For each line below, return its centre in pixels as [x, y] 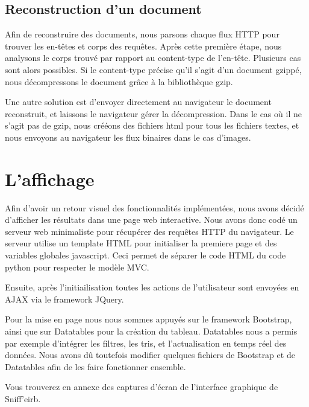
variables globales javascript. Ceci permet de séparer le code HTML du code [145, 255]
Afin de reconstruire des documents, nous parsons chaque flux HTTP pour [142, 34]
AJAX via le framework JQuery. [64, 299]
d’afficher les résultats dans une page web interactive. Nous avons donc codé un [151, 220]
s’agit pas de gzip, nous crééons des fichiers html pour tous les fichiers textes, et [152, 125]
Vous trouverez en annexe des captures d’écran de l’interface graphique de [142, 387]
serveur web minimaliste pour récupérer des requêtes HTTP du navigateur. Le [149, 231]
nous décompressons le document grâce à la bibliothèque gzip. [119, 81]
